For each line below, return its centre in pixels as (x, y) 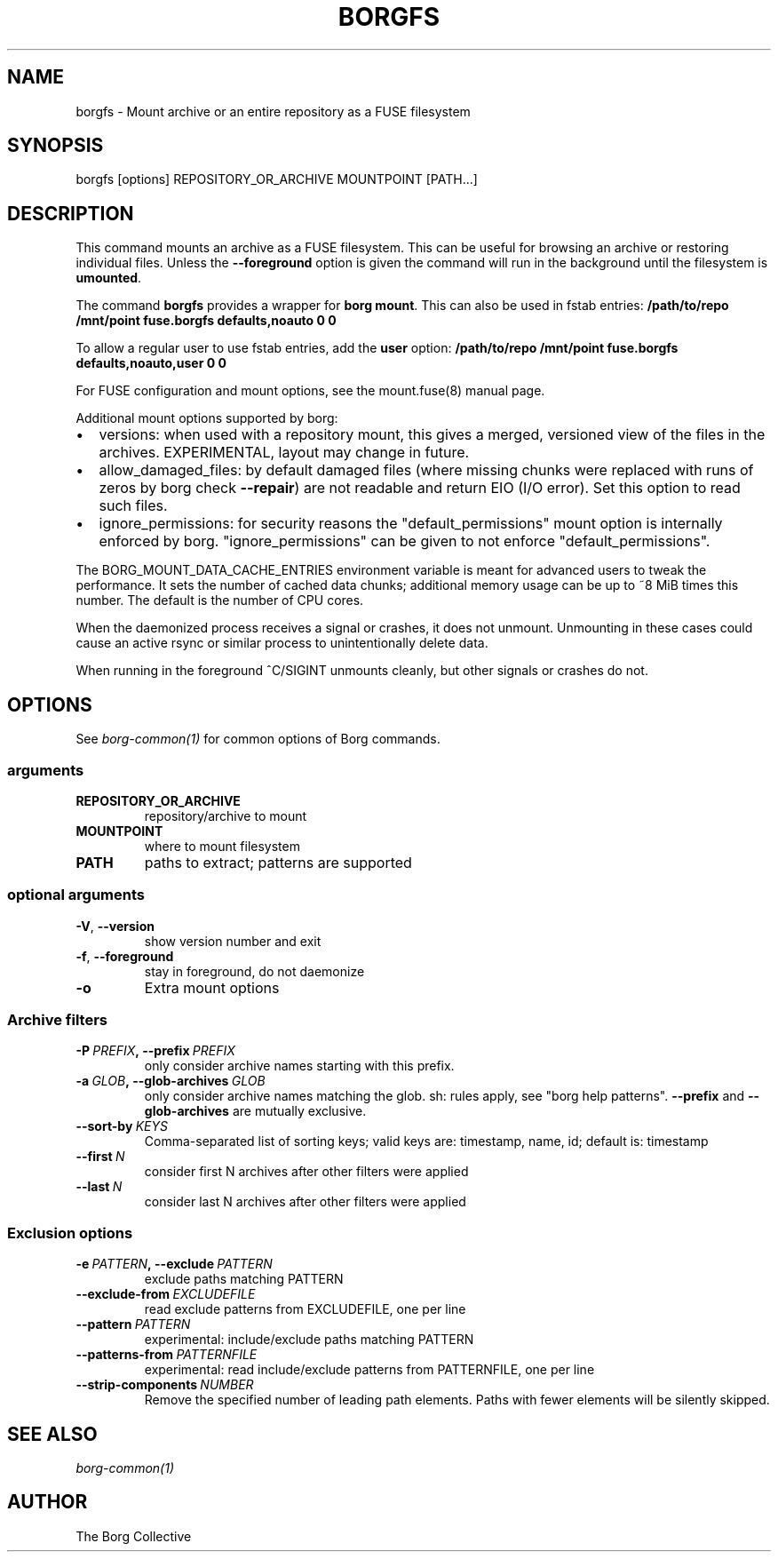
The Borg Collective (134, 1536)
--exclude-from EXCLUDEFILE (166, 1294)
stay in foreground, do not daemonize (254, 971)
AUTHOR (48, 1502)
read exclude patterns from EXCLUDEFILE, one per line (305, 1309)
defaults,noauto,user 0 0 (151, 363)
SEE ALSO (52, 1434)
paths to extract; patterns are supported (278, 862)
